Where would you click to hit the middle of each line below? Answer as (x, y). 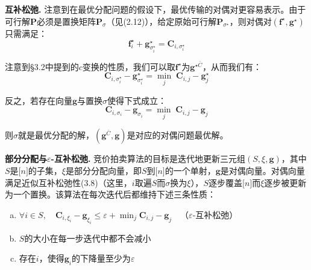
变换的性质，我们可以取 (129, 66)
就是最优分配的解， (56, 135)
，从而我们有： (232, 66)
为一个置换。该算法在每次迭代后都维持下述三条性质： (110, 194)
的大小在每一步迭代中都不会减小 (88, 238)
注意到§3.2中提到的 (42, 66)
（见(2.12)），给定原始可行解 (162, 21)
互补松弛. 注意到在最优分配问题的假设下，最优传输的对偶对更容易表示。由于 (155, 9)
